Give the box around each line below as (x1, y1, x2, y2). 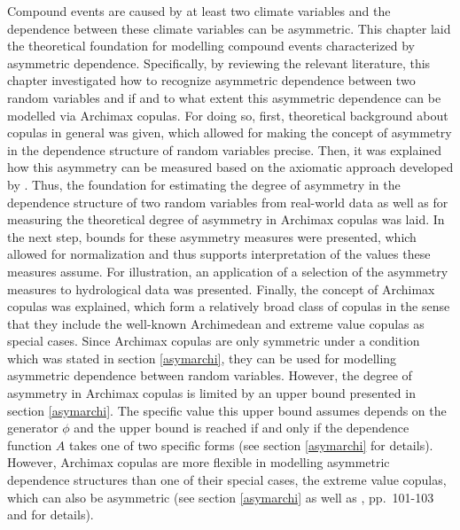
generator (7, 418, 58, 437)
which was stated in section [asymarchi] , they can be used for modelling (7, 348, 397, 367)
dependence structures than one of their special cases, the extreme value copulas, (7, 471, 447, 489)
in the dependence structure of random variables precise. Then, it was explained (7, 140, 442, 159)
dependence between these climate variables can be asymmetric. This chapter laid (7, 19, 451, 37)
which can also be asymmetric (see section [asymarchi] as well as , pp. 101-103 (7, 487, 434, 506)
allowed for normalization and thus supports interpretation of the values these (7, 245, 431, 263)
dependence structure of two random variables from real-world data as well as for (7, 192, 448, 211)
